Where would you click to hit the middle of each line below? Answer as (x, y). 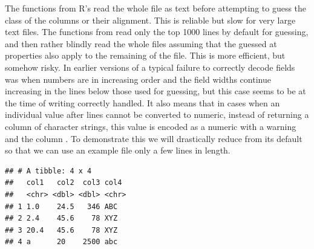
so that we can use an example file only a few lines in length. (118, 150)
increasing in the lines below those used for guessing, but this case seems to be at (155, 91)
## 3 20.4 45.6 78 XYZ (61, 230)
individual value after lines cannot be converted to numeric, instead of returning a (157, 115)
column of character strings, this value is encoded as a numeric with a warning (151, 126)
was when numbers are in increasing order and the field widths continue (138, 79)
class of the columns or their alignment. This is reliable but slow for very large (150, 20)
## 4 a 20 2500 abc (61, 242)
